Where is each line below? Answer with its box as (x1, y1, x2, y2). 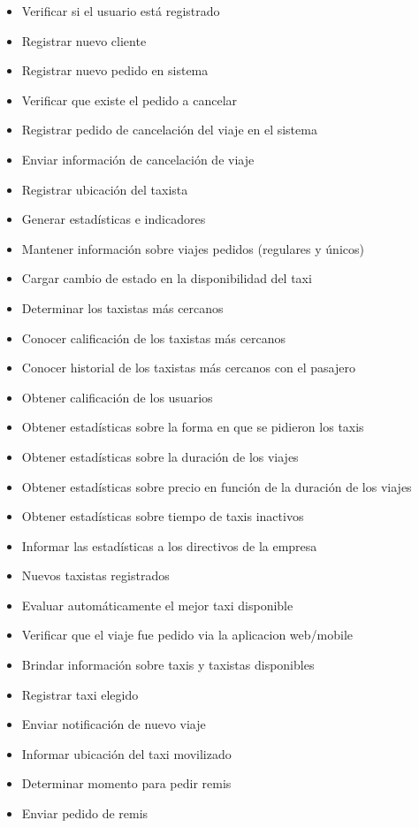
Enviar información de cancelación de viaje (21, 149, 255, 168)
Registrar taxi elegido (21, 685, 139, 703)
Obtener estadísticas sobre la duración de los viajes (21, 447, 299, 465)
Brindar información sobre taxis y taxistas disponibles (21, 655, 315, 674)
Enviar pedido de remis (21, 804, 149, 823)
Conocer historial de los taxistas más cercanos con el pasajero (21, 358, 355, 377)
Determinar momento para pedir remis (21, 774, 232, 793)
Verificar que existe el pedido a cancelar (21, 90, 238, 109)
